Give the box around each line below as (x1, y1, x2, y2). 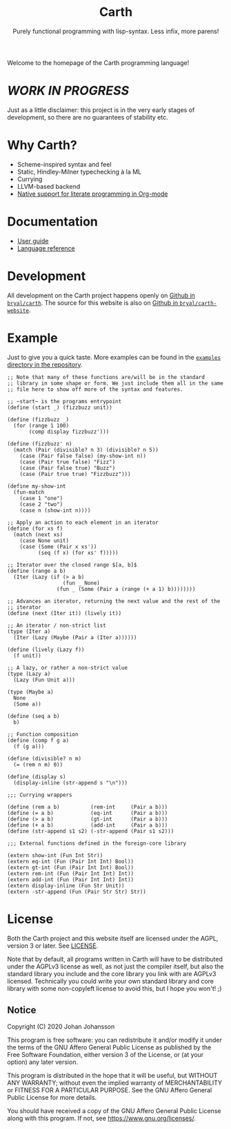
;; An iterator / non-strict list (7, 622, 107, 629)
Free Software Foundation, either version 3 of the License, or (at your (7, 1051, 204, 1059)
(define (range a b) (7, 567, 67, 574)
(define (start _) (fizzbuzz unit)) (7, 404, 112, 411)
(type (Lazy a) (7, 670, 51, 677)
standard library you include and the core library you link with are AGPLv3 (7, 969, 217, 977)
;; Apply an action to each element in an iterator (7, 519, 159, 526)
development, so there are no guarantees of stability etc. (7, 113, 168, 121)
